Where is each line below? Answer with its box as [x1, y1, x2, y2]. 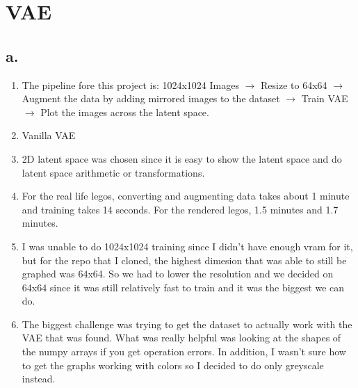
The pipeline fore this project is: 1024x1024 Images [22, 77, 239, 92]
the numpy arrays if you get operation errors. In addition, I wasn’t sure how [22, 344, 346, 359]
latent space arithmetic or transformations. [22, 165, 205, 179]
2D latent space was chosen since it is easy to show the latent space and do [22, 151, 342, 165]
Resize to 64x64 [261, 77, 327, 92]
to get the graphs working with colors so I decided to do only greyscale [22, 357, 324, 372]
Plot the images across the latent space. [40, 104, 209, 119]
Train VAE [301, 91, 348, 106]
